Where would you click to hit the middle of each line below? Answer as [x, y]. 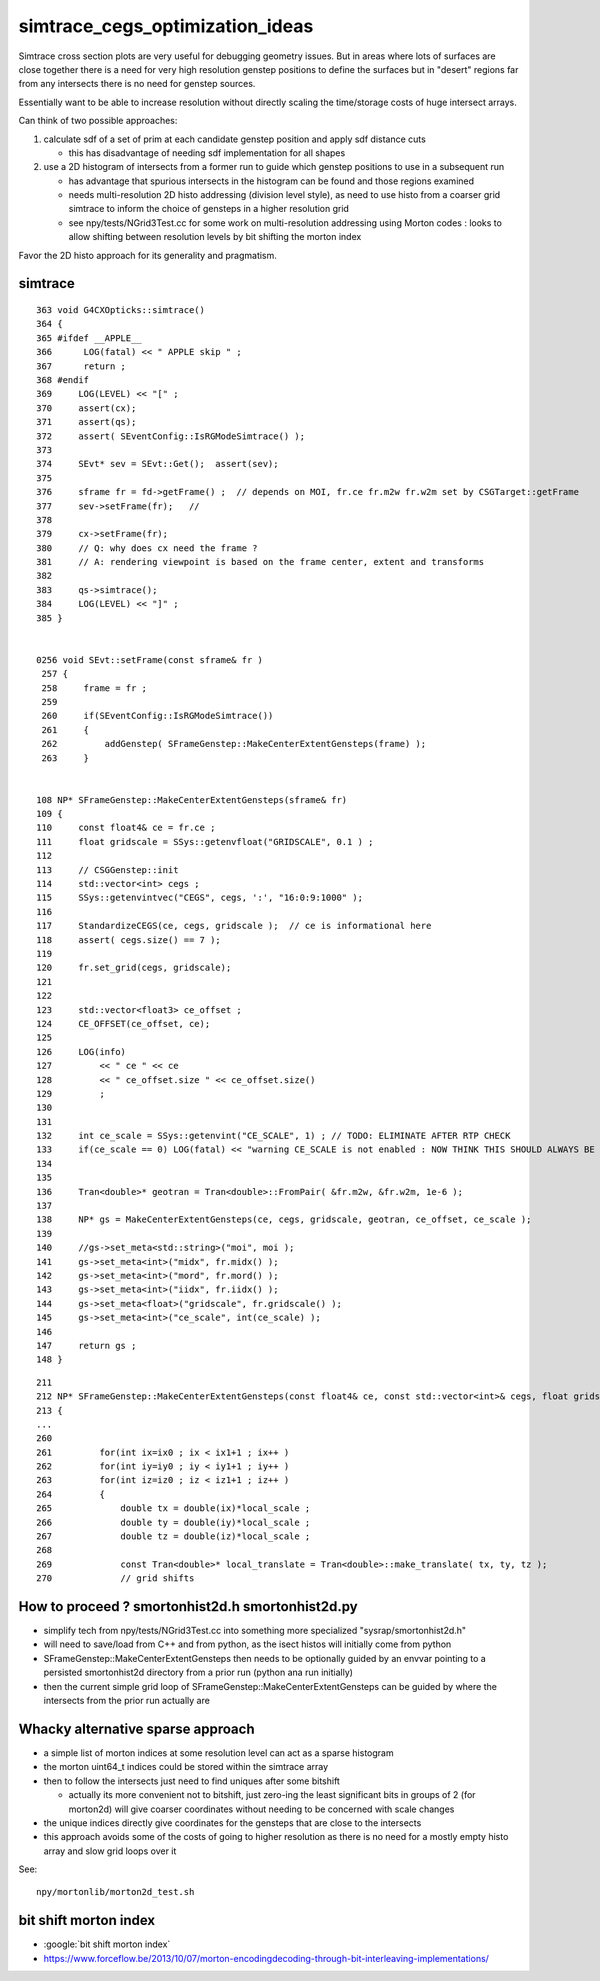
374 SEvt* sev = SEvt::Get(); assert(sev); [157, 464]
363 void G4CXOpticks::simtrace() [120, 310]
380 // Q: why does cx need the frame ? [147, 548]
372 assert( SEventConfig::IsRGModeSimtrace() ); [170, 436]
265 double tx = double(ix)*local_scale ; [173, 1508]
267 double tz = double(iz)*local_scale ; [173, 1536]
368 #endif [63, 379]
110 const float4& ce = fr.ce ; [126, 828]
